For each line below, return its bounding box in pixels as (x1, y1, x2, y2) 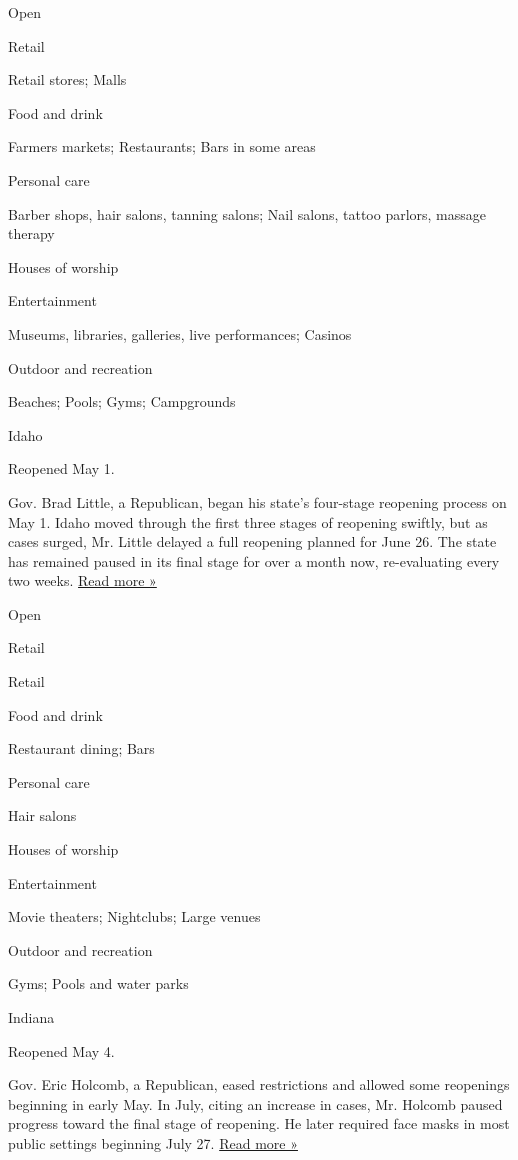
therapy (8, 223, 55, 244)
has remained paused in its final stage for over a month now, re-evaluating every (8, 550, 500, 571)
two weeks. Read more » (8, 570, 157, 591)
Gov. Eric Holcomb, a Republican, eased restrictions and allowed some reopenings (8, 1074, 510, 1095)
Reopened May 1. (8, 458, 115, 479)
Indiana (8, 1007, 55, 1027)
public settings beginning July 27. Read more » (8, 1132, 298, 1153)
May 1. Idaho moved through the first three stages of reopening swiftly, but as (8, 511, 488, 532)
